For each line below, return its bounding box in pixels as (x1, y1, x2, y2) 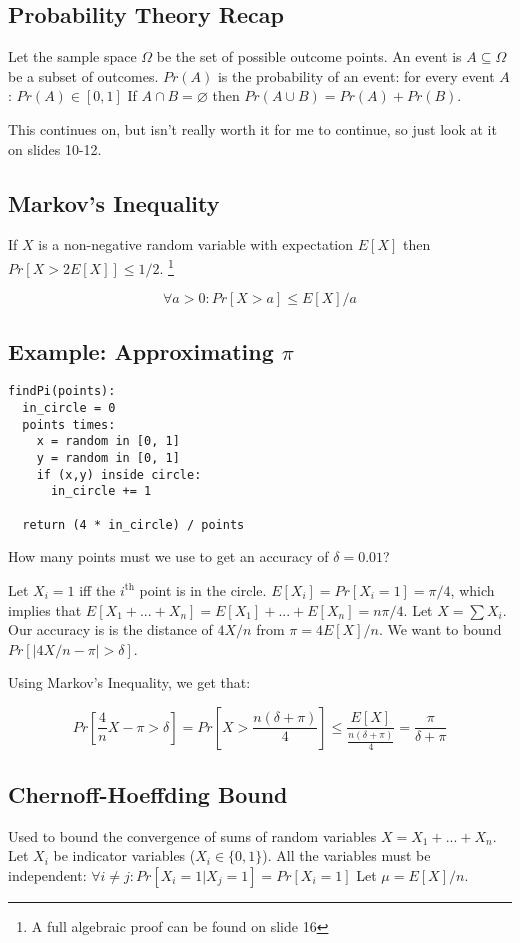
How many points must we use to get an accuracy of (8, 546, 329, 567)
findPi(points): (8, 384, 116, 399)
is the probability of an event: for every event (217, 65, 495, 86)
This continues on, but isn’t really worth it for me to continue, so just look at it (8, 118, 497, 139)
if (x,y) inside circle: (36, 467, 202, 482)
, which (450, 579, 495, 600)
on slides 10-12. (8, 138, 102, 159)
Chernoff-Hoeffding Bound (8, 778, 288, 809)
